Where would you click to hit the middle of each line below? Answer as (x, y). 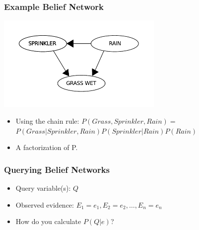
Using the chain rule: (47, 120)
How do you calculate (48, 221)
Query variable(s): (43, 188)
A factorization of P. (47, 147)
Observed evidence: (45, 204)
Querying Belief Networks (57, 169)
